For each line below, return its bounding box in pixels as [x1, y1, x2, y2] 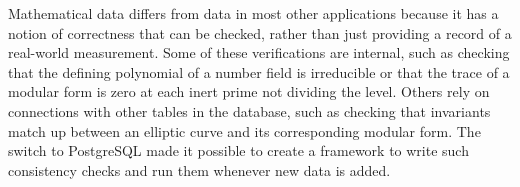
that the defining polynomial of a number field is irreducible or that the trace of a [8, 61, 510, 82]
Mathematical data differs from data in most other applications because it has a [8, 3, 499, 23]
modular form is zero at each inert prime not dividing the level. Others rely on [8, 81, 490, 102]
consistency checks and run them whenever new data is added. [8, 159, 391, 180]
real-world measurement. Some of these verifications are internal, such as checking [8, 42, 510, 63]
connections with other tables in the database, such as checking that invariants [8, 100, 491, 121]
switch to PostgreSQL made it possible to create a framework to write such [8, 140, 469, 161]
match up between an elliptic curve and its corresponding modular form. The [8, 120, 481, 141]
